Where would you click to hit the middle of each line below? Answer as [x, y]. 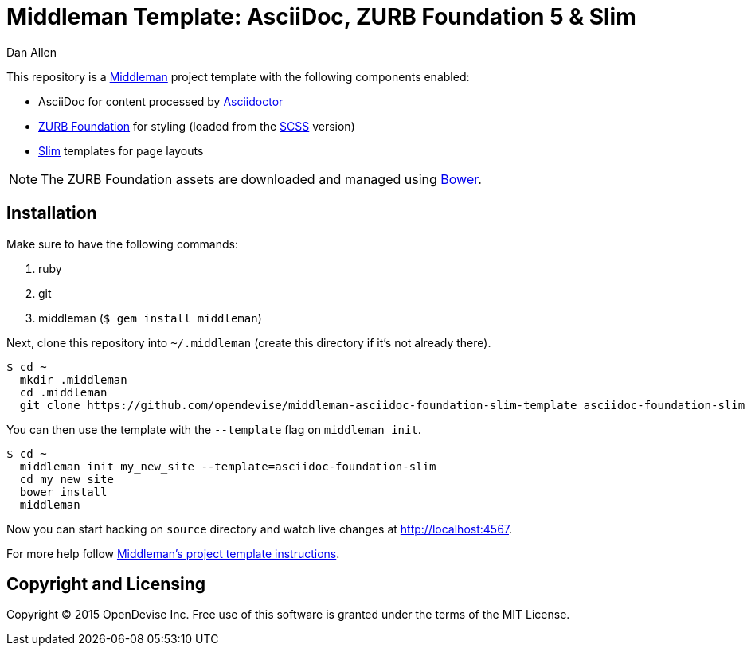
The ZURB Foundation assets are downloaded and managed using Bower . [261, 179]
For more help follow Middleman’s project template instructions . [173, 553]
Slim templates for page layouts [121, 150]
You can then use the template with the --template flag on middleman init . [214, 429]
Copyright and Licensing [106, 584]
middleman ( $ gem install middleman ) [150, 318]
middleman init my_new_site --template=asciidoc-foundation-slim [228, 466]
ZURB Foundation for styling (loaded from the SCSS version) [197, 126]
